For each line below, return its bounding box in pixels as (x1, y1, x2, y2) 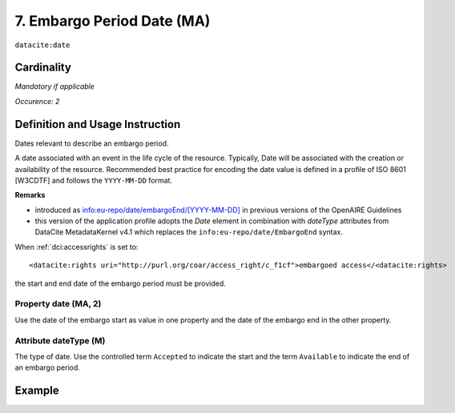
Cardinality (14, 61, 72, 74)
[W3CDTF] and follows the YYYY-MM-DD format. (14, 175, 172, 185)
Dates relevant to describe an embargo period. (14, 138, 169, 148)
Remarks (14, 190, 46, 200)
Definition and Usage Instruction (14, 117, 181, 131)
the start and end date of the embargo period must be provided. (14, 279, 226, 288)
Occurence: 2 (14, 96, 60, 106)
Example (14, 384, 59, 398)
